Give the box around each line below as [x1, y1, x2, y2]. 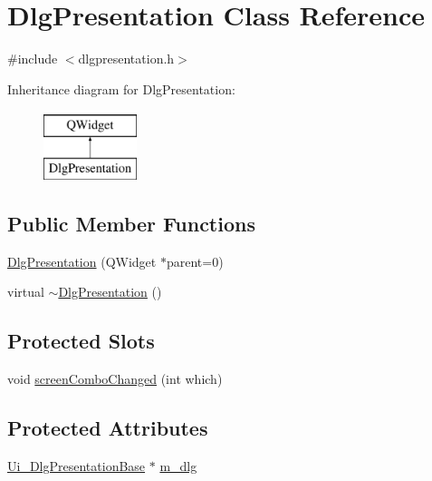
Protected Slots [7, 327, 155, 355]
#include [7, 49, 58, 68]
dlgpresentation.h [78, 49, 175, 68]
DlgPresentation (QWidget [7, 251, 157, 270]
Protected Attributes [7, 414, 208, 442]
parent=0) [166, 251, 224, 270]
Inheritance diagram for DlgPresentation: [7, 79, 235, 98]
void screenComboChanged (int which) [7, 369, 223, 388]
